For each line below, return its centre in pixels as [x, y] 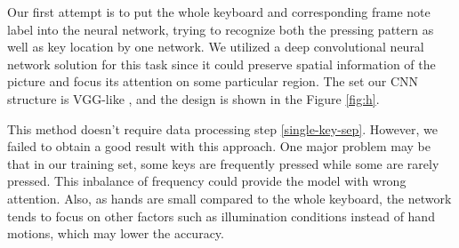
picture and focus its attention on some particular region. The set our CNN [213, 81]
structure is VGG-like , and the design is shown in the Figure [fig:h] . [193, 98]
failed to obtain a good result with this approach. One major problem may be [219, 146]
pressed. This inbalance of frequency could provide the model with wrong [207, 181]
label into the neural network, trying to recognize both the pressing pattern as [221, 29]
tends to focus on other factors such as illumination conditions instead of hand [221, 216]
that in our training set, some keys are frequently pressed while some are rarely [223, 163]
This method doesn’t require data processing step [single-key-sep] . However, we [223, 128]
